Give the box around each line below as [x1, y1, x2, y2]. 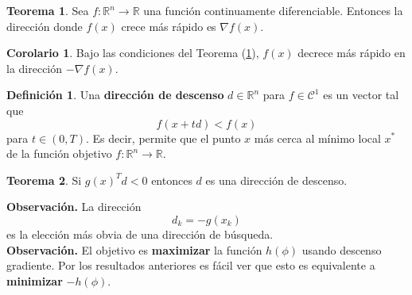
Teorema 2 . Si [6, 171, 82, 188]
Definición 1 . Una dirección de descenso [6, 86, 224, 103]
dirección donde [6, 17, 83, 34]
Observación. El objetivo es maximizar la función [6, 241, 262, 258]
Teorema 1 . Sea [6, 2, 89, 18]
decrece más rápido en [297, 44, 406, 61]
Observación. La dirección [6, 198, 142, 215]
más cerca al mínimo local [254, 129, 381, 146]
